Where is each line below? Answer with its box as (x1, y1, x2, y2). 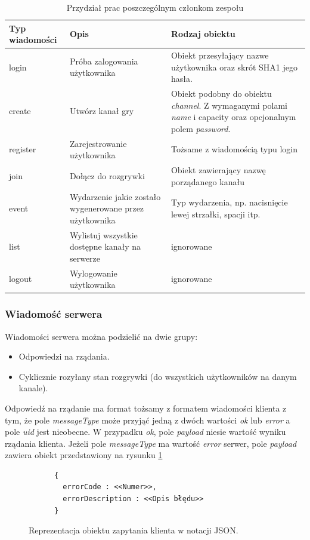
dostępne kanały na (69, 240, 141, 253)
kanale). (18, 382, 48, 394)
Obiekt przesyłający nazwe (170, 49, 269, 62)
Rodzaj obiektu (170, 27, 235, 40)
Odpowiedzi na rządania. (18, 350, 110, 363)
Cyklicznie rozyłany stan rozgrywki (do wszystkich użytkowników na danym (18, 370, 297, 382)
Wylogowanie (69, 266, 117, 279)
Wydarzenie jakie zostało (69, 190, 161, 202)
